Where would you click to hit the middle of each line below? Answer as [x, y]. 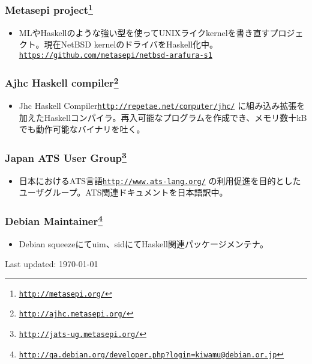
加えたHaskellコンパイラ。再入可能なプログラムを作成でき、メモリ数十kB [163, 117]
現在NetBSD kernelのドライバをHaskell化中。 [131, 44]
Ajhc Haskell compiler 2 [62, 82]
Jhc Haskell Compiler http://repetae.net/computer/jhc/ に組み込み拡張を [162, 106]
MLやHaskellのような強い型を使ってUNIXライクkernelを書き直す [144, 32]
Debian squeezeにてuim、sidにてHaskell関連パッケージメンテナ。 [143, 243]
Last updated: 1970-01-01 [52, 264]
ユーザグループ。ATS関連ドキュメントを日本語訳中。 [123, 192]
